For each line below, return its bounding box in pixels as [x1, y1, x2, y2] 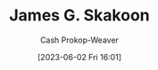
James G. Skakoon [9, 5, 150, 26]
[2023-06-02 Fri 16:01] [37, 51, 121, 62]
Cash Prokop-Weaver [39, 35, 120, 45]
